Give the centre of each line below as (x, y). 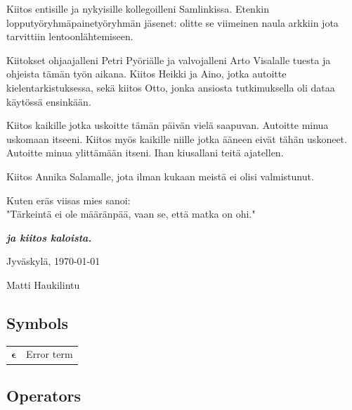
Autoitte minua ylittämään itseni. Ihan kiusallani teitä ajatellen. (145, 153)
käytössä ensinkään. (49, 101)
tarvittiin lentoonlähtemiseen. (70, 36)
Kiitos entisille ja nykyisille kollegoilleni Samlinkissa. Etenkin (138, 8)
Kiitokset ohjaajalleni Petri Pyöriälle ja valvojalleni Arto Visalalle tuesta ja (169, 60)
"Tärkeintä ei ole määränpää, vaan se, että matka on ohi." (131, 214)
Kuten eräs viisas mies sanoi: (69, 200)
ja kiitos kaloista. (49, 237)
